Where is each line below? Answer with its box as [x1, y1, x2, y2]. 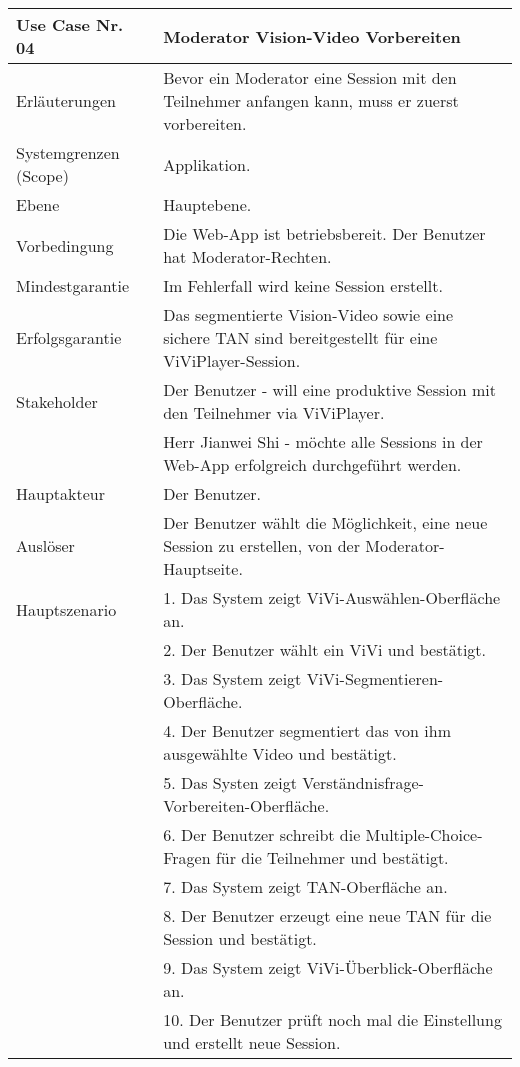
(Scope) [16, 164, 69, 187]
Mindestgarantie [16, 274, 130, 297]
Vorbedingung [16, 233, 114, 257]
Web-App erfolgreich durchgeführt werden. [163, 453, 462, 476]
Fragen [163, 846, 211, 869]
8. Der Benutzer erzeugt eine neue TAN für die [163, 904, 492, 927]
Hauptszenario [16, 597, 117, 621]
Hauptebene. [163, 193, 252, 216]
